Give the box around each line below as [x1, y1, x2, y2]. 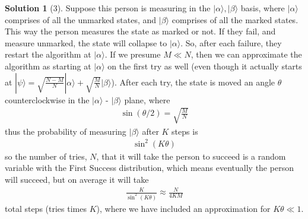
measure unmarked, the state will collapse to [5, 36, 167, 49]
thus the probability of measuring [5, 125, 126, 137]
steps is [172, 125, 198, 137]
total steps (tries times [5, 202, 87, 215]
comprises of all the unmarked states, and [5, 13, 157, 26]
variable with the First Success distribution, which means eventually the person [5, 161, 294, 174]
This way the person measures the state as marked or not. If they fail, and [5, 25, 276, 37]
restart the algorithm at [5, 48, 91, 61]
